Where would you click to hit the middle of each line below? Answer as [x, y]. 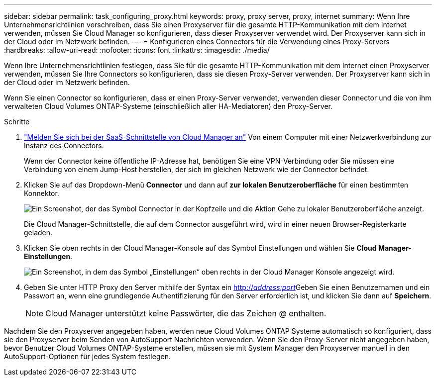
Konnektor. [42, 193]
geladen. [38, 233]
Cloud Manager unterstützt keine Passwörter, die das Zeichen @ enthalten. [186, 313]
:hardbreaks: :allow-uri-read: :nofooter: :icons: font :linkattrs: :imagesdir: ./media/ [137, 50]
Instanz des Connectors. [64, 145]
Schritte [17, 122]
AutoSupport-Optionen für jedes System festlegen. [87, 356]
